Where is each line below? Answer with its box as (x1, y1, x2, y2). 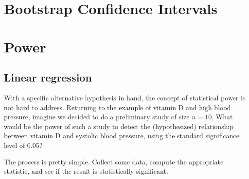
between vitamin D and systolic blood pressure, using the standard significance (4, 130, 239, 141)
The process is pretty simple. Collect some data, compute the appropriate (4, 156, 224, 166)
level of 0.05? (4, 140, 43, 150)
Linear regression (4, 70, 92, 85)
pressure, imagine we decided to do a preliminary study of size (4, 112, 190, 122)
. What (212, 112, 233, 122)
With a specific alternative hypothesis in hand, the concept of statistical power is (4, 92, 246, 102)
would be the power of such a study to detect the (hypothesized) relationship (4, 121, 234, 131)
